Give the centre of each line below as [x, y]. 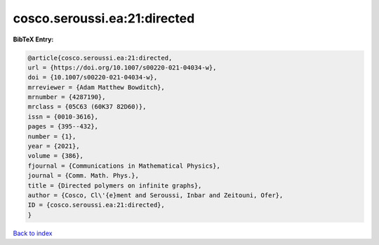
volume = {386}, [56, 156]
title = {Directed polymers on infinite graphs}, [115, 185]
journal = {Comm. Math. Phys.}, [84, 176]
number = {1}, [52, 136]
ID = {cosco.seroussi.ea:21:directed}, [96, 205]
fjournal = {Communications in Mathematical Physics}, [124, 166]
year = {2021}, [54, 146]
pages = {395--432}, [63, 127]
